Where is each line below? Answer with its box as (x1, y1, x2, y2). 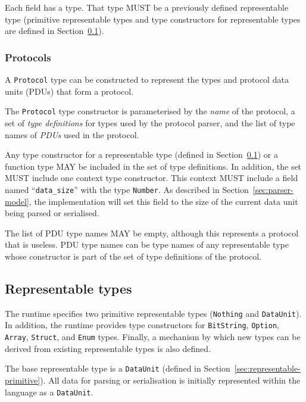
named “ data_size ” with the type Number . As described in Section (5, 183, 249, 195)
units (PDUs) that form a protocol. (5, 85, 134, 97)
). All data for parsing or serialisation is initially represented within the (40, 373, 301, 386)
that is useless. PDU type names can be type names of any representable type (5, 238, 289, 251)
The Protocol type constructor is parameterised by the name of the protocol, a (5, 105, 295, 117)
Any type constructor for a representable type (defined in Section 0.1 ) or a (5, 148, 278, 161)
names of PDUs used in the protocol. (5, 128, 139, 141)
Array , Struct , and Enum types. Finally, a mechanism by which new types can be (5, 331, 301, 343)
